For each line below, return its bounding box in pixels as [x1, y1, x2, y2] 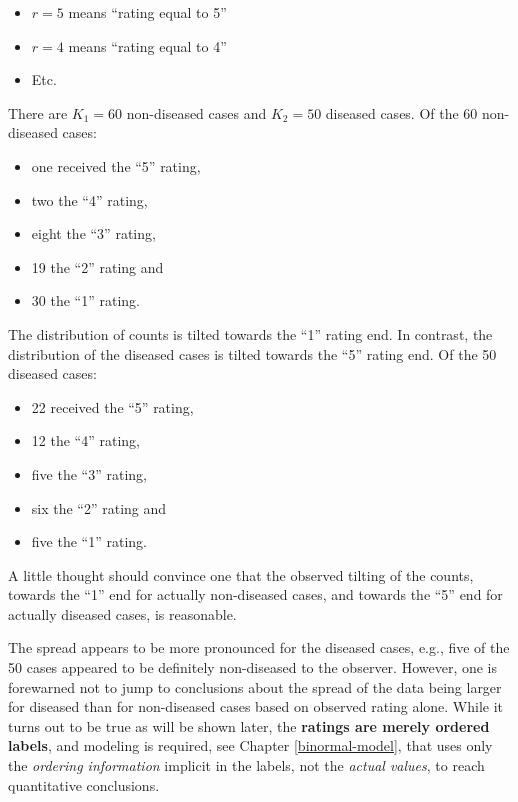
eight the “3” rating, [31, 223, 156, 244]
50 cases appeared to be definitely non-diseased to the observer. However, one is [8, 657, 498, 678]
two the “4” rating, [31, 189, 148, 210]
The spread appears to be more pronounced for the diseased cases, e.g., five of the [8, 637, 510, 658]
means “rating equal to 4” [68, 35, 227, 56]
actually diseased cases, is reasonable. [8, 603, 237, 624]
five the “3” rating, [31, 463, 147, 484]
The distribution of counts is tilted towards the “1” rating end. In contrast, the [8, 323, 493, 344]
